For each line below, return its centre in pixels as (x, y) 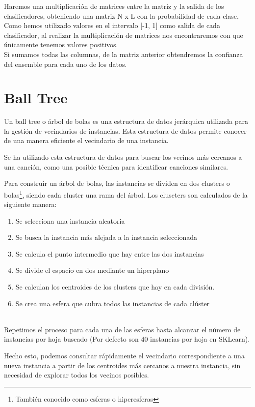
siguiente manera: (30, 204)
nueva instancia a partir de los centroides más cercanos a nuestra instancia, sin (122, 365)
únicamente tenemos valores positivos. (61, 44)
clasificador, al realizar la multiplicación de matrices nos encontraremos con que (124, 35)
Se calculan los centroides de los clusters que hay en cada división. (115, 287)
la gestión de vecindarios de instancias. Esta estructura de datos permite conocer (125, 131)
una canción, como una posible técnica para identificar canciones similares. (116, 166)
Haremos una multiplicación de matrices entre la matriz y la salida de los (114, 6)
